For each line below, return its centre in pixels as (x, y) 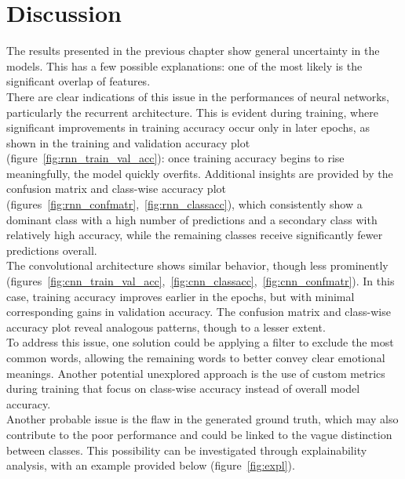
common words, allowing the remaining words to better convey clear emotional (196, 357)
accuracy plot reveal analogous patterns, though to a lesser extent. (166, 327)
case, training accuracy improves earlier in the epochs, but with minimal (181, 296)
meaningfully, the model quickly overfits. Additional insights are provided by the (200, 173)
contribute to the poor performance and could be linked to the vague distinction (199, 434)
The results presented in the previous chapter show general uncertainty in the (193, 51)
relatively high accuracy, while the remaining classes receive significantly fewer (195, 235)
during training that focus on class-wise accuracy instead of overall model (183, 388)
